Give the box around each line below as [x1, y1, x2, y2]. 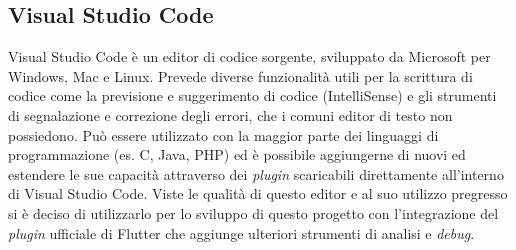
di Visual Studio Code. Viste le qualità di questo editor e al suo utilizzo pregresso [8, 183, 508, 204]
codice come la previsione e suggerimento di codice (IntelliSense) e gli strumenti [8, 85, 497, 106]
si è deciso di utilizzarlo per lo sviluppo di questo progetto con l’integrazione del [8, 202, 499, 223]
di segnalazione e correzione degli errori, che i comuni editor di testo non [8, 104, 453, 125]
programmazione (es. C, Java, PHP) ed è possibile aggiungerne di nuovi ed [8, 144, 466, 165]
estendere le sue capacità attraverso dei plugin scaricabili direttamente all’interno [8, 163, 504, 184]
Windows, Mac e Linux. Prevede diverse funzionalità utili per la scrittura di [8, 65, 473, 86]
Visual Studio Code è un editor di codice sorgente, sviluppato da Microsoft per [8, 46, 491, 67]
